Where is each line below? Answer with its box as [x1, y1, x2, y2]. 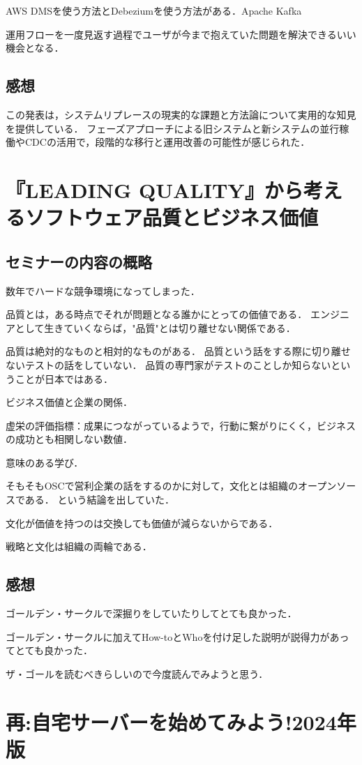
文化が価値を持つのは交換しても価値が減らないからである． [6, 515, 278, 530]
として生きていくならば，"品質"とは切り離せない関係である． [15, 320, 296, 335]
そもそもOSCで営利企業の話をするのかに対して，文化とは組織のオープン [6, 478, 337, 493]
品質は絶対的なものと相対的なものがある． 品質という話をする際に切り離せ [6, 344, 351, 358]
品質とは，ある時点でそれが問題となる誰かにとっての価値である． [6, 307, 308, 321]
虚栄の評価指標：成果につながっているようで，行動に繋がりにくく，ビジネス [6, 418, 356, 432]
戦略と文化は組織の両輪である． [6, 539, 152, 554]
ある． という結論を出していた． [24, 492, 175, 507]
